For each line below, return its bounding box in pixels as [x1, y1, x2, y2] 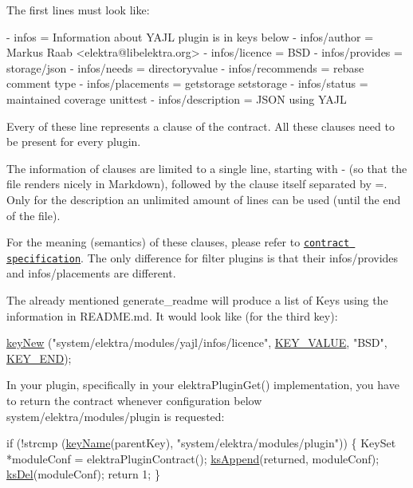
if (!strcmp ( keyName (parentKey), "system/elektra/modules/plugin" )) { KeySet [6, 435, 396, 451]
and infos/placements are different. [6, 265, 176, 281]
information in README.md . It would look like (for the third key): [6, 307, 338, 324]
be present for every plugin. [6, 133, 141, 150]
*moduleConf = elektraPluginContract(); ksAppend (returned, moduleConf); [6, 450, 380, 466]
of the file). [6, 207, 61, 223]
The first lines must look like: [6, 2, 150, 18]
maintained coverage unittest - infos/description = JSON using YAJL [6, 90, 347, 107]
